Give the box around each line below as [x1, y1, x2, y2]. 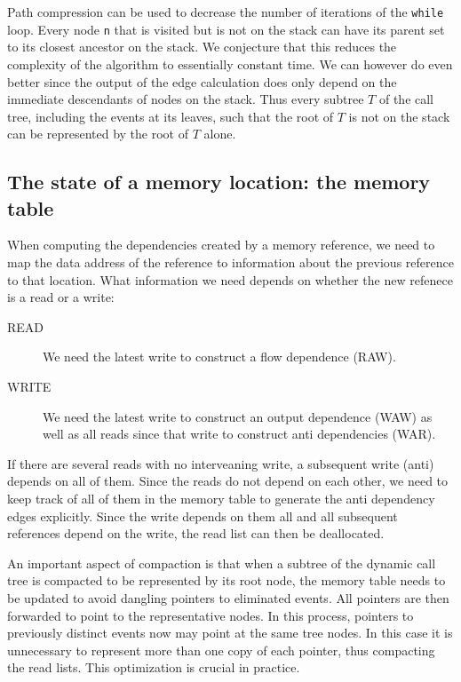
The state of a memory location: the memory [7, 168, 431, 195]
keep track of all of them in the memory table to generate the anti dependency [7, 489, 435, 507]
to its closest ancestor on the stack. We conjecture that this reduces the [7, 37, 397, 56]
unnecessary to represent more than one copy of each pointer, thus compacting [7, 640, 435, 659]
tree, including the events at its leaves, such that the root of [7, 107, 334, 125]
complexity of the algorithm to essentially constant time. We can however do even [7, 54, 453, 73]
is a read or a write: [7, 288, 115, 306]
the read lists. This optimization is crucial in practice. [7, 658, 300, 677]
